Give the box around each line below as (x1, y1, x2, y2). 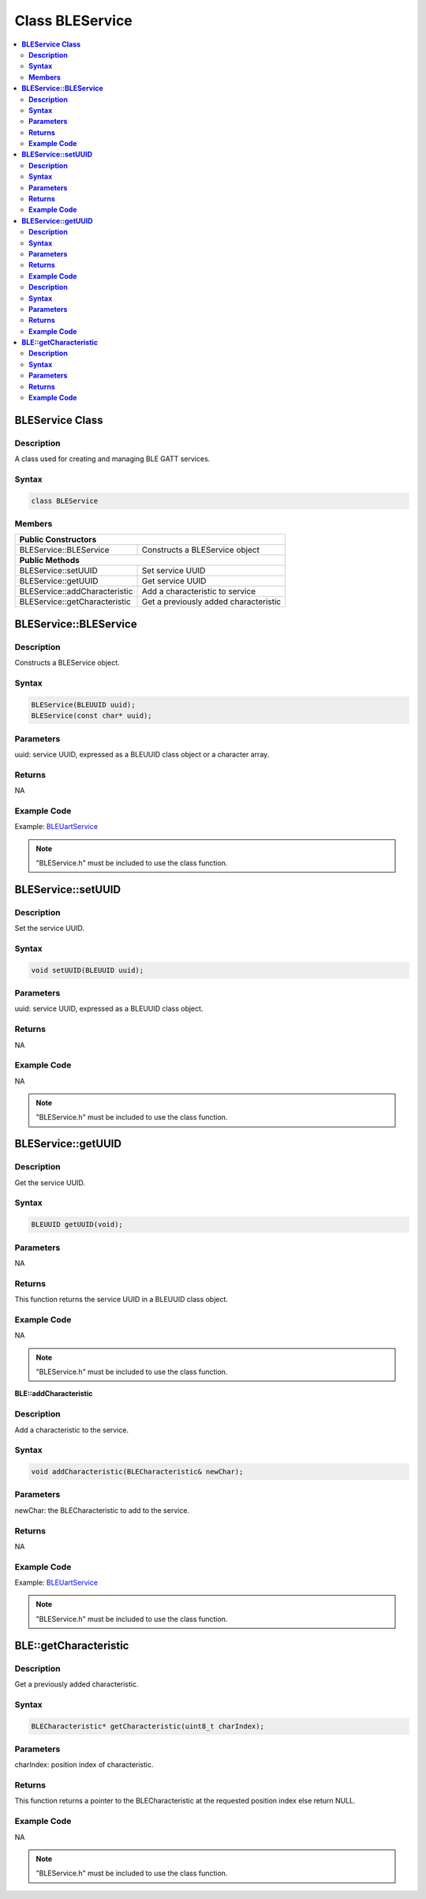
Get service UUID (141, 576, 207, 587)
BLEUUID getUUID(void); (31, 1220, 124, 1229)
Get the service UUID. (14, 1177, 86, 1188)
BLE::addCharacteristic (14, 1389, 93, 1398)
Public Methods (19, 555, 80, 566)
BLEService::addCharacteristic (19, 586, 133, 597)
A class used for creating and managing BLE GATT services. (14, 454, 211, 463)
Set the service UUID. (14, 924, 85, 933)
